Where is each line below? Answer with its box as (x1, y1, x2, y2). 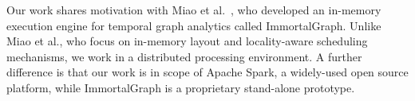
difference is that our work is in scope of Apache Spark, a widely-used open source (6, 64, 409, 80)
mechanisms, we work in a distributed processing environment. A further (6, 48, 362, 64)
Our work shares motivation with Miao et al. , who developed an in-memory (6, 2, 381, 17)
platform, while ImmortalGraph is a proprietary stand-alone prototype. (6, 79, 355, 95)
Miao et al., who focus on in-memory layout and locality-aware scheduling (6, 33, 368, 49)
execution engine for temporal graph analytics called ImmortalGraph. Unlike (6, 17, 381, 33)
